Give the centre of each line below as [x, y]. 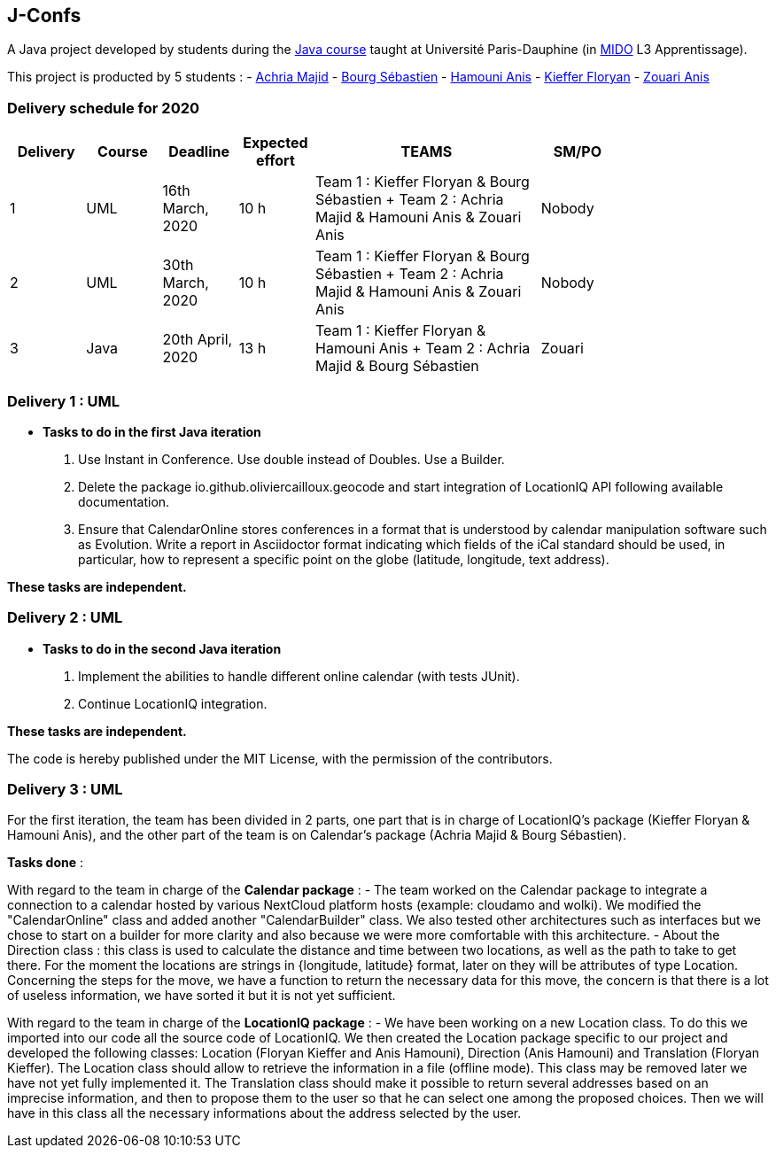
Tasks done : [46, 863]
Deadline [199, 152]
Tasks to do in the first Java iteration [152, 431]
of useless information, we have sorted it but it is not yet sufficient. [202, 996]
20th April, [198, 340]
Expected [275, 143]
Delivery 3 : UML [65, 790]
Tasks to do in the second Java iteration [162, 648]
